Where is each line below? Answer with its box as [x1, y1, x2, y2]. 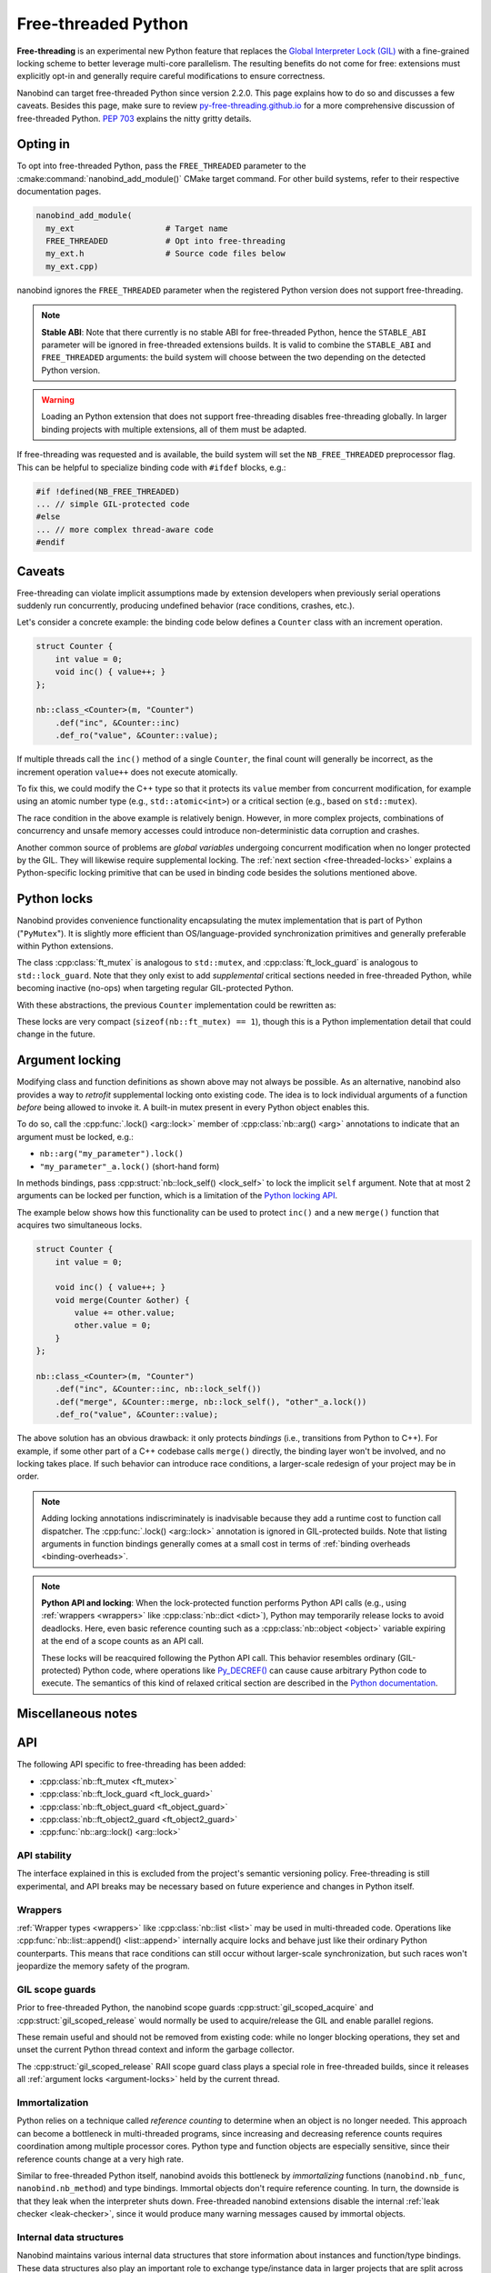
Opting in [16, 136, 70, 152]
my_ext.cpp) [45, 261, 99, 272]
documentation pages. [16, 186, 102, 197]
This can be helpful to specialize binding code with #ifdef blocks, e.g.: [16, 462, 286, 473]
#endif [35, 537, 65, 547]
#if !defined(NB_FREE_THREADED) [35, 486, 181, 496]
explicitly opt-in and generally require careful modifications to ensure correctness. [16, 71, 326, 82]
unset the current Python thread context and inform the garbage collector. [16, 2044, 295, 2055]
